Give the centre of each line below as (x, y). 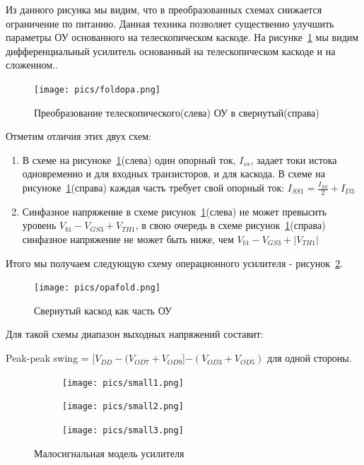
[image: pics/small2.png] (123, 407)
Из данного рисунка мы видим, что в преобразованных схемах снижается (164, 9)
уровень (39, 225)
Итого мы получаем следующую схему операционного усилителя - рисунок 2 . (175, 263)
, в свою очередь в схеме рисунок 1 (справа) (230, 225)
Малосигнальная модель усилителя (109, 453)
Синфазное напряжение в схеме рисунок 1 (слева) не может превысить (175, 211)
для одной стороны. (310, 358)
